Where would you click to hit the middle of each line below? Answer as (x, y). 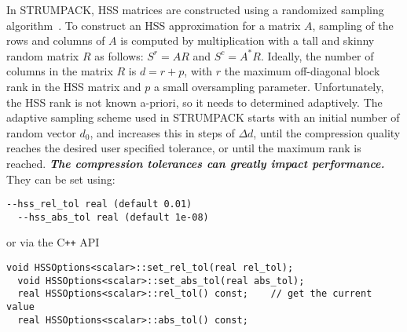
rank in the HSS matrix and (74, 86)
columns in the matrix (60, 71)
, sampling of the (353, 25)
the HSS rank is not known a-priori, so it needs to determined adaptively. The (194, 102)
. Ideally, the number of (317, 55)
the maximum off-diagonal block (302, 71)
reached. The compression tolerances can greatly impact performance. (196, 163)
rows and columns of (56, 40)
